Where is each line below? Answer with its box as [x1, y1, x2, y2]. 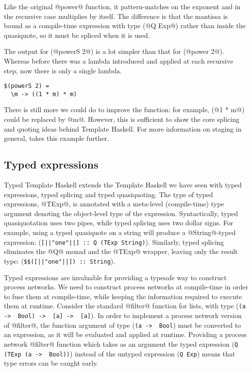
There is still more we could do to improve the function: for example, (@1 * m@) [4, 104, 245, 115]
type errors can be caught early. [4, 358, 99, 368]
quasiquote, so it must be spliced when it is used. [4, 30, 150, 40]
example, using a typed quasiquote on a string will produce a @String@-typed [4, 227, 236, 237]
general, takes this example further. [4, 133, 109, 143]
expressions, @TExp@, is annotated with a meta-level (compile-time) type [4, 199, 224, 209]
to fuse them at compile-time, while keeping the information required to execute [4, 291, 242, 301]
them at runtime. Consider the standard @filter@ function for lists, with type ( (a [4, 301, 246, 311]
